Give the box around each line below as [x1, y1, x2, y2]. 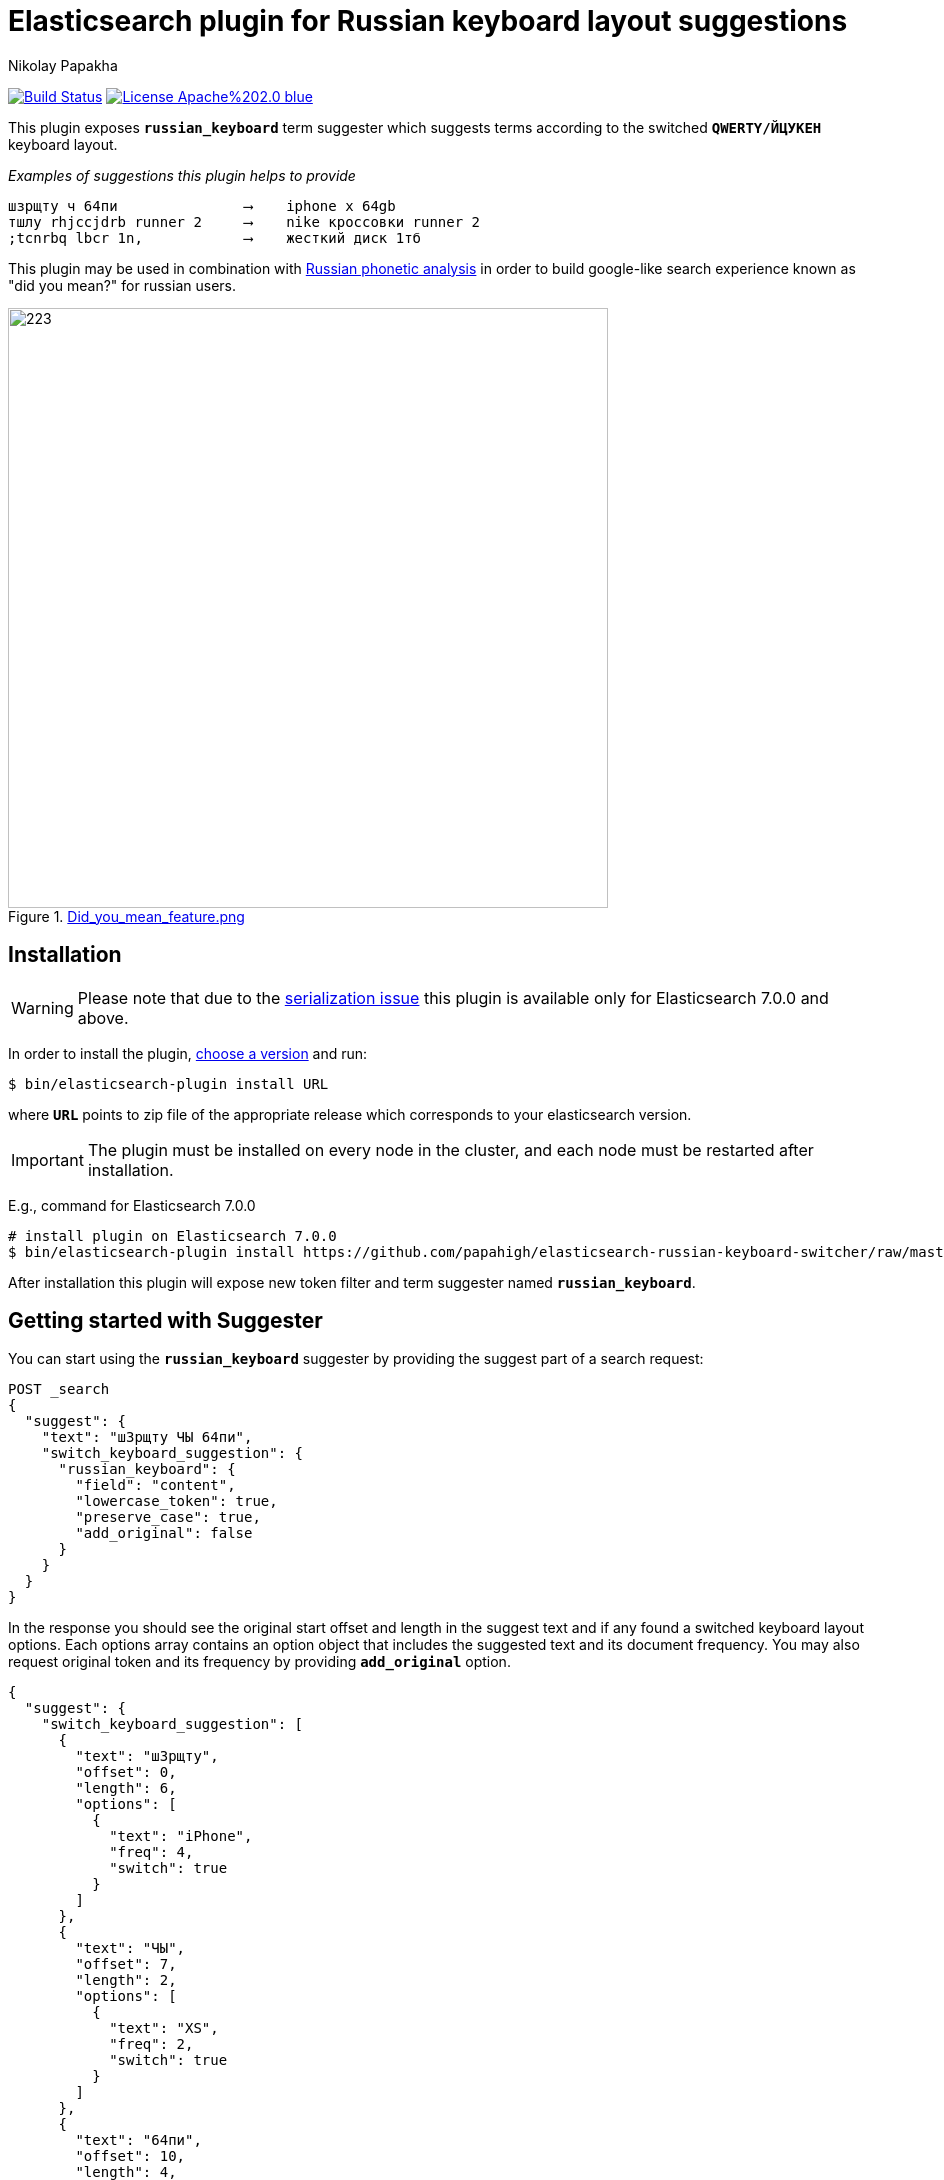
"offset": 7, [75, 1956, 177, 1973]
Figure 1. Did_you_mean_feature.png [8, 907, 245, 925]
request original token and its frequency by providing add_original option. [8, 1653, 511, 1671]
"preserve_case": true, [75, 1509, 261, 1526]
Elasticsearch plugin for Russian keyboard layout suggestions [8, 4, 848, 38]
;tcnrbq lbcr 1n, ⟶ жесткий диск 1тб [8, 229, 422, 246]
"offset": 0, [75, 1764, 177, 1781]
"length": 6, [75, 1780, 177, 1797]
